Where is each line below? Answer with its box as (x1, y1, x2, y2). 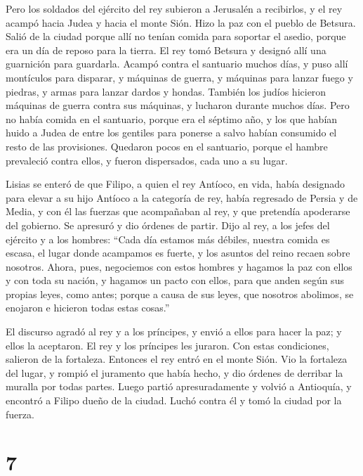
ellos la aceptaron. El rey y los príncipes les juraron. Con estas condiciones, (6, 337, 329, 352)
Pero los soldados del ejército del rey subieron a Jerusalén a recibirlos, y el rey (6, 1, 343, 15)
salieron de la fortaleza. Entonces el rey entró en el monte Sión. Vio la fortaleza (6, 352, 348, 366)
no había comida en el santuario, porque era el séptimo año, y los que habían (6, 111, 338, 126)
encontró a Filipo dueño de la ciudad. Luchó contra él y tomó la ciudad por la (6, 393, 342, 408)
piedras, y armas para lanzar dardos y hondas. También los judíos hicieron (6, 84, 326, 98)
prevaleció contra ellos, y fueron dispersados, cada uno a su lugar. (6, 153, 288, 167)
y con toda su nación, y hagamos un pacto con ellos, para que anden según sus (6, 273, 344, 288)
